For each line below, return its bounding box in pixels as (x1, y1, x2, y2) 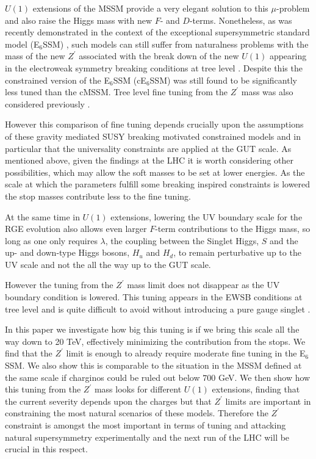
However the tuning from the (5, 278, 113, 291)
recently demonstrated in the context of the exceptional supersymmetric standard (5, 26, 310, 38)
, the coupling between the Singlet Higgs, (105, 234, 259, 247)
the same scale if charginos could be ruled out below (5, 370, 200, 383)
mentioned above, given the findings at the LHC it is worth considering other (5, 154, 294, 167)
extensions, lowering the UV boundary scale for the (110, 210, 303, 223)
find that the (5, 347, 52, 360)
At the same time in (5, 210, 80, 223)
